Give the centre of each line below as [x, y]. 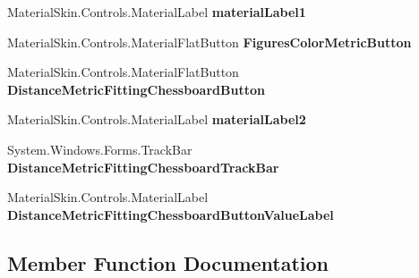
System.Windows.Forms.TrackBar [100, 149]
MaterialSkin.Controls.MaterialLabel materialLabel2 [157, 119]
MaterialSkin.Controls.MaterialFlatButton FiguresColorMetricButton [209, 42]
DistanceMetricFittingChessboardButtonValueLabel [171, 214]
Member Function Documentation [168, 262]
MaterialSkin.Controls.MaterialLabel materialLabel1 [157, 12]
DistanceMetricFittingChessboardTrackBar [143, 167]
